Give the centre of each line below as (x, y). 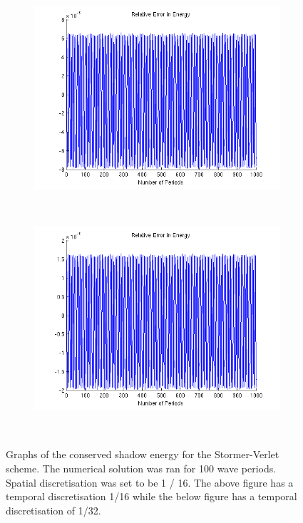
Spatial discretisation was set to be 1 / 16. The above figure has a (150, 482)
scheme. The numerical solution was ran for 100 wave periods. (141, 468)
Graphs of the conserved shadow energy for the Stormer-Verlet (143, 454)
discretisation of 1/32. (53, 510)
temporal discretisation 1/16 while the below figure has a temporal (151, 496)
